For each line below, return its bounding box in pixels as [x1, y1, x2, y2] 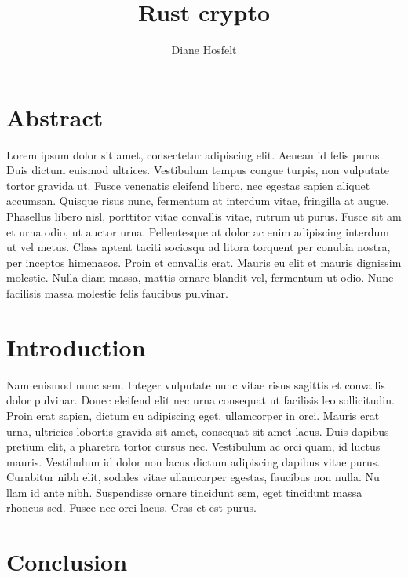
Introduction [6, 330, 146, 363]
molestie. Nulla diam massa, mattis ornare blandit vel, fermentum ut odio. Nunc [6, 269, 394, 286]
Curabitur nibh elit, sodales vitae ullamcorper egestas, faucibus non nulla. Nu [6, 469, 380, 485]
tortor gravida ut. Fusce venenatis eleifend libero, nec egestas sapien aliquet [6, 177, 370, 193]
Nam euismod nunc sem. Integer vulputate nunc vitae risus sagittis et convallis [6, 376, 385, 393]
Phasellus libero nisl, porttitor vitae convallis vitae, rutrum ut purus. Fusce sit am [6, 208, 402, 225]
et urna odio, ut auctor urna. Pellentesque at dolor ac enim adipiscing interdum [6, 223, 389, 239]
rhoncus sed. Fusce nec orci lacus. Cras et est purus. [6, 499, 257, 516]
